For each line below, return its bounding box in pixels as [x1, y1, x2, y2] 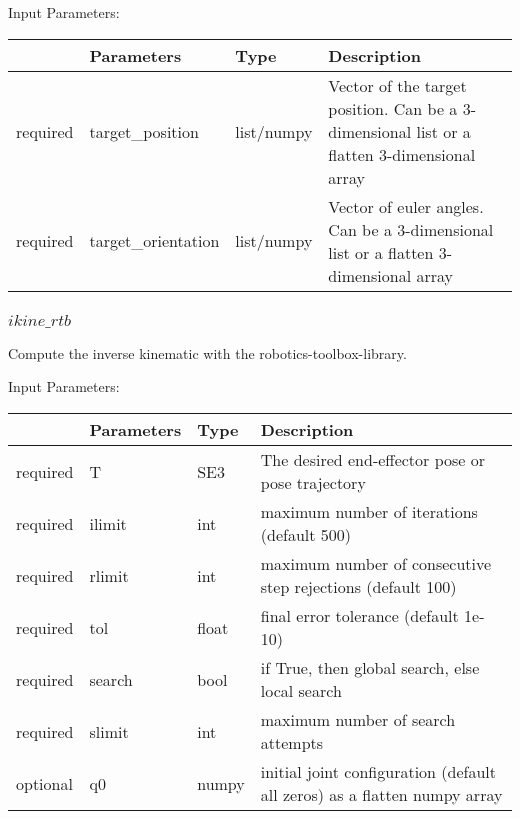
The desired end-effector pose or [260, 448, 486, 472]
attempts [260, 731, 324, 755]
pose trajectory [260, 471, 366, 495]
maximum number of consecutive [260, 552, 492, 576]
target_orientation [89, 229, 220, 253]
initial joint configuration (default [260, 760, 496, 784]
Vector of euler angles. [328, 194, 484, 218]
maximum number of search [260, 708, 456, 732]
